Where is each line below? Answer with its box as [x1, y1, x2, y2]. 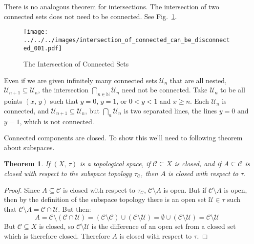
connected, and [4, 105, 49, 115]
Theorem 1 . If [4, 158, 50, 169]
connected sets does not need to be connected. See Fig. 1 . [4, 11, 177, 21]
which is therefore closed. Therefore [4, 230, 110, 241]
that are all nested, [169, 75, 227, 85]
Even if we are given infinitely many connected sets [4, 75, 157, 85]
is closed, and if [174, 158, 222, 169]
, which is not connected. [20, 116, 94, 126]
